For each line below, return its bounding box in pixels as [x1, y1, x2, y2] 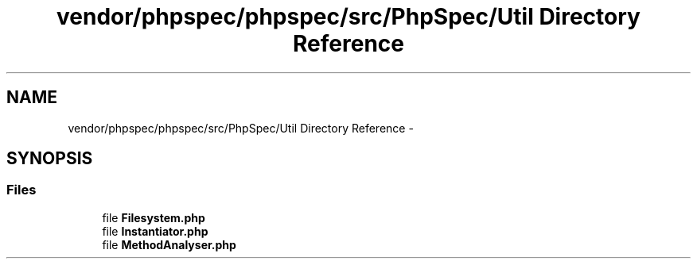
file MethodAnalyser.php [102, 237, 236, 252]
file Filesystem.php [102, 210, 205, 225]
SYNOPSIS [6, 148, 93, 169]
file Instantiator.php [102, 224, 208, 238]
